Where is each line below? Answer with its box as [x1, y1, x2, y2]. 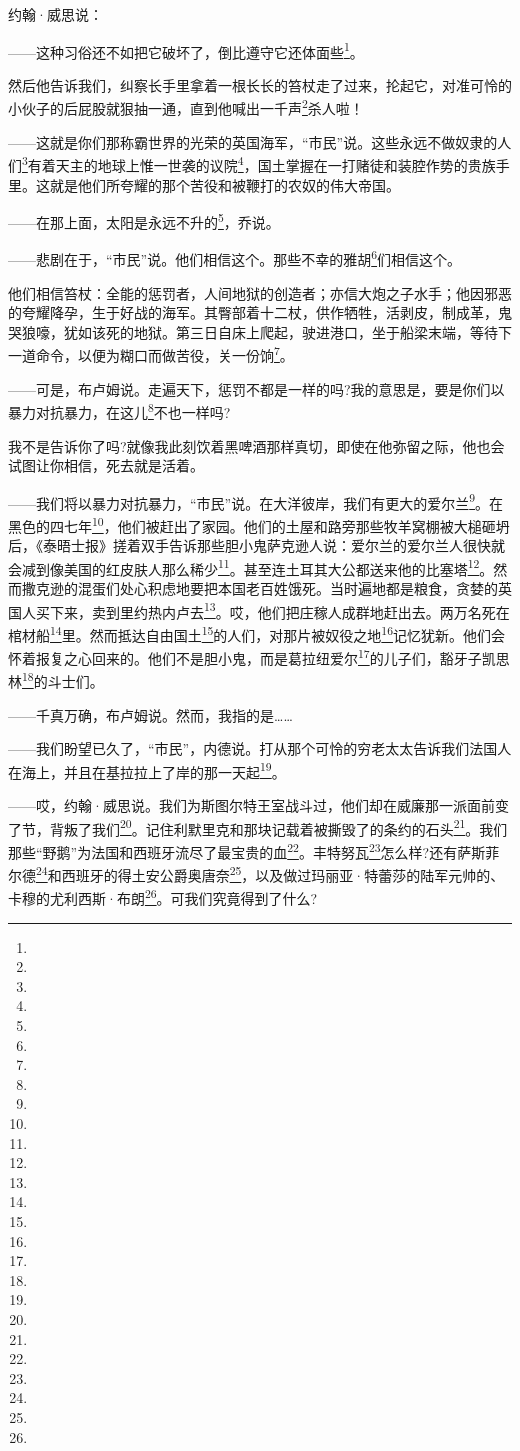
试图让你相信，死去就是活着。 [8, 455, 204, 476]
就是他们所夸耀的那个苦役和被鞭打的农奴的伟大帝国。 [49, 174, 400, 195]
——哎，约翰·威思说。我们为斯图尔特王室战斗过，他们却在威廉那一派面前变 [8, 795, 509, 816]
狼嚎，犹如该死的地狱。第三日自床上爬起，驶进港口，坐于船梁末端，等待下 [21, 321, 512, 342]
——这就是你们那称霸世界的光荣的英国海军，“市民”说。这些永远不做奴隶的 [8, 131, 498, 152]
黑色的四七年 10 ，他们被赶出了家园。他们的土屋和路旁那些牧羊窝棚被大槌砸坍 [8, 512, 510, 536]
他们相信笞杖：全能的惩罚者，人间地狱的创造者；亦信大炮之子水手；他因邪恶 [8, 282, 512, 303]
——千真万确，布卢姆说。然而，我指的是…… [8, 704, 293, 725]
